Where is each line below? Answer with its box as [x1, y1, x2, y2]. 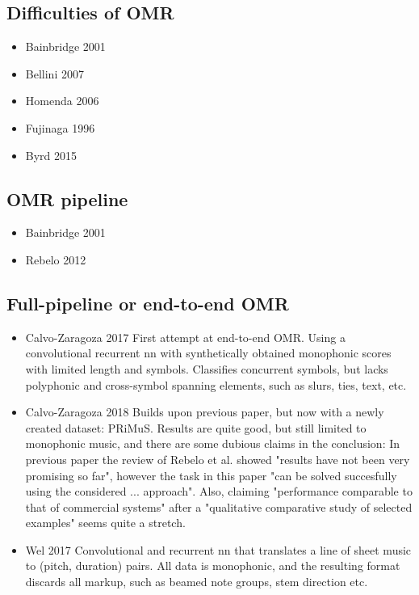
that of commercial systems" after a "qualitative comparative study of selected [25, 498, 413, 515]
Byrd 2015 [25, 146, 78, 163]
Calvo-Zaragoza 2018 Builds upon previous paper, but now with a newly [25, 403, 384, 420]
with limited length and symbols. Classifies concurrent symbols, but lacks [25, 360, 388, 377]
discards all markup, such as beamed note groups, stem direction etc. [25, 573, 368, 590]
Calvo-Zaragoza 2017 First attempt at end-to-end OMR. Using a [25, 328, 346, 345]
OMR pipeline [6, 186, 128, 211]
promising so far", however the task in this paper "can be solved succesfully [25, 466, 397, 483]
